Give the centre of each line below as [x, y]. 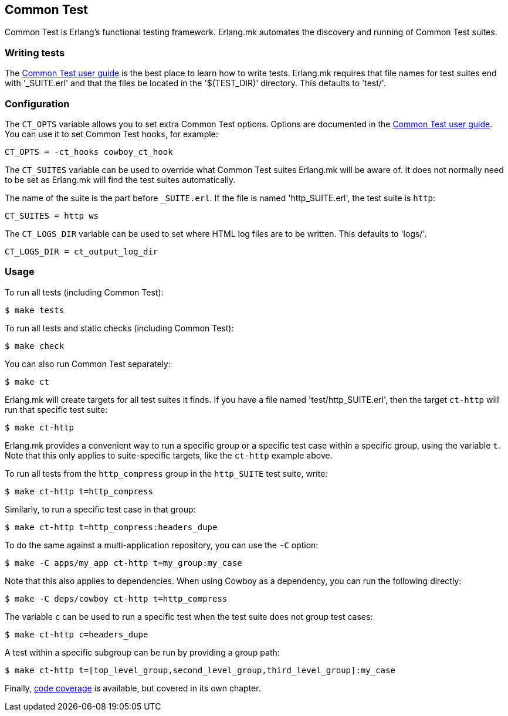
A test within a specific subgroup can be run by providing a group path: [142, 652]
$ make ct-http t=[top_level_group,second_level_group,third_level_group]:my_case [200, 670]
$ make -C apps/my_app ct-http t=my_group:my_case [123, 563]
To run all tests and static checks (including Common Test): [119, 328]
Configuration [37, 104]
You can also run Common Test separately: [88, 364]
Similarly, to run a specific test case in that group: [100, 509]
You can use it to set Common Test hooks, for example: [111, 134]
